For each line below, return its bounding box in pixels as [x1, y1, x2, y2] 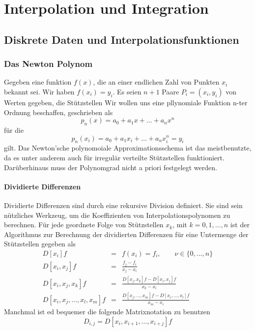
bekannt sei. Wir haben [4, 86, 75, 96]
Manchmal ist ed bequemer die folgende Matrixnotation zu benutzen [4, 306, 210, 316]
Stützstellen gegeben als [4, 239, 76, 249]
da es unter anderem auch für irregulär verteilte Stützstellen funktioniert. [4, 152, 225, 162]
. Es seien [113, 86, 142, 96]
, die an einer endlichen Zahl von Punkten [93, 77, 220, 87]
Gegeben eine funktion [4, 77, 72, 87]
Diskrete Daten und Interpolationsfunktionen [4, 31, 239, 47]
